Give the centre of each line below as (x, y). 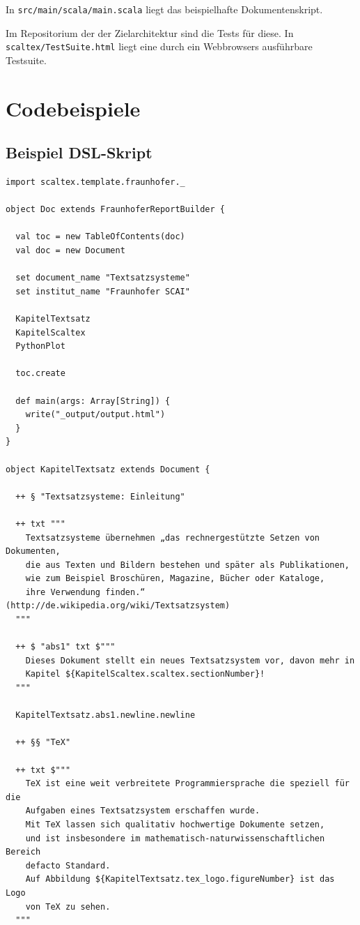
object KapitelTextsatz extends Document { (108, 469)
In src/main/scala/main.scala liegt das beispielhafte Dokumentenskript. (164, 9)
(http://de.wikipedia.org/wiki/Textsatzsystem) (118, 606)
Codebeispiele (73, 108)
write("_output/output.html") (95, 415)
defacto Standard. (68, 865)
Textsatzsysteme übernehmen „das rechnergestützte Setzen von (173, 537)
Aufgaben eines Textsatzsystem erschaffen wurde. (143, 811)
